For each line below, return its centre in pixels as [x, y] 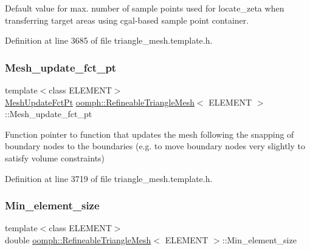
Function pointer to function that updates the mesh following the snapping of [150, 134]
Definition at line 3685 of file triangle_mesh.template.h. [109, 40]
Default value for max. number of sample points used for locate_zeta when [145, 8]
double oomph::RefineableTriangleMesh [78, 239]
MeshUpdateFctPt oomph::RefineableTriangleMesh [100, 102]
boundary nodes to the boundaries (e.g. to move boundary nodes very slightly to [155, 146]
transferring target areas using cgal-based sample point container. [127, 20]
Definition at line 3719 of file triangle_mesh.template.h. [109, 178]
